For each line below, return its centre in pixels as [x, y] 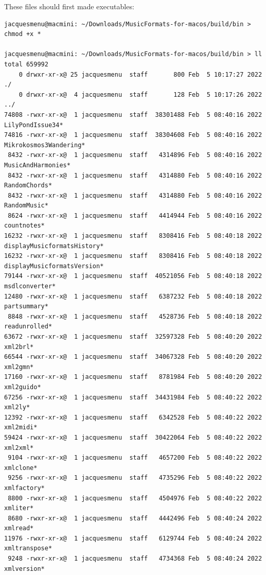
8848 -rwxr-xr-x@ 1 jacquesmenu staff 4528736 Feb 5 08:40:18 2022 [135, 316]
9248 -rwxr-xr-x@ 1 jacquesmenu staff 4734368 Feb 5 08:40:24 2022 [135, 559]
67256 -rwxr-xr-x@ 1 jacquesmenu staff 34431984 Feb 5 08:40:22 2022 [133, 397]
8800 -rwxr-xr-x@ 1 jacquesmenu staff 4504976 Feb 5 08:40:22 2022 [135, 498]
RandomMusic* [26, 206]
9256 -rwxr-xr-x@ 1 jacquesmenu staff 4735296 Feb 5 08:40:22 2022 [135, 478]
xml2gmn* [19, 367]
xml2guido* [23, 387]
